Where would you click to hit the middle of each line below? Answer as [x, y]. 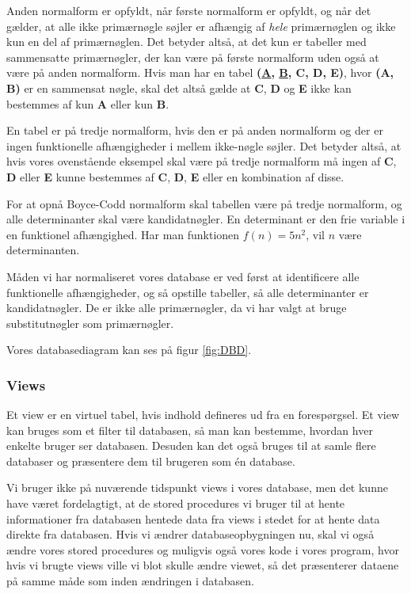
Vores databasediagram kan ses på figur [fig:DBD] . [129, 350]
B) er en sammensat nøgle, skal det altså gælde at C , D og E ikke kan [179, 88]
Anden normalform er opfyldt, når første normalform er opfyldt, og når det [189, 10]
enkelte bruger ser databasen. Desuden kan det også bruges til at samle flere [191, 445]
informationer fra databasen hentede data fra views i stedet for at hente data [193, 518]
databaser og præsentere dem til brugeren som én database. [151, 461]
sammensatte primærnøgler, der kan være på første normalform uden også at [193, 57]
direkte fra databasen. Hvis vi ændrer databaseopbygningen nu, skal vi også [190, 534]
